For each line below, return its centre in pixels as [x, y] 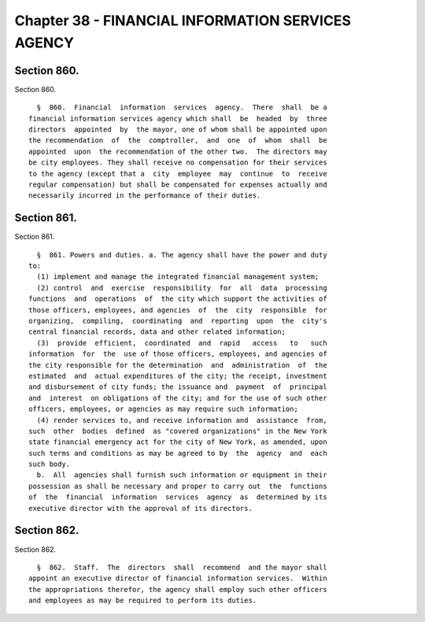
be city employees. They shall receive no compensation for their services [178, 163]
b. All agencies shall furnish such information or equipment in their [182, 475]
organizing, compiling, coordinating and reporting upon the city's [178, 321]
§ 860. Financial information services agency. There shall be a [182, 107]
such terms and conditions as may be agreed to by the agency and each [178, 453]
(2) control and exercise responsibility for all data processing [182, 288]
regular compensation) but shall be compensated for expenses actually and [178, 184]
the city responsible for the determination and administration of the [178, 365]
